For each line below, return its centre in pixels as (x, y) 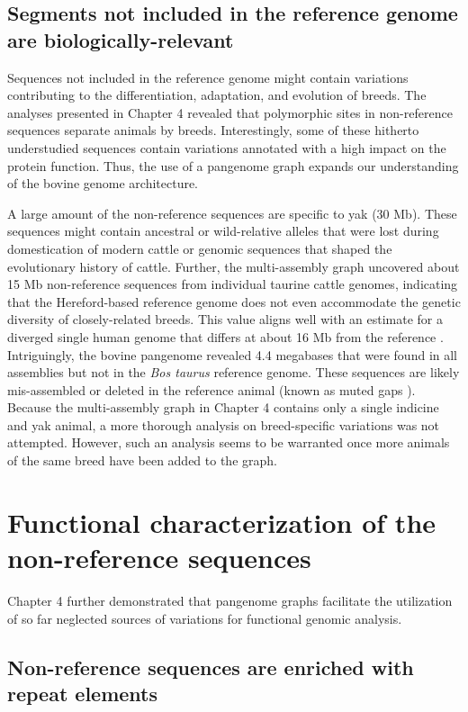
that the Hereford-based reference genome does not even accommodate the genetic (234, 301)
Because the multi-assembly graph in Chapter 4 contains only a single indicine (223, 407)
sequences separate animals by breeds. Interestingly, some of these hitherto (213, 130)
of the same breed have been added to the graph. (142, 460)
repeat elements (83, 693)
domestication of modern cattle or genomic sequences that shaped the (200, 248)
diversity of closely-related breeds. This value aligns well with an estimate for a (225, 319)
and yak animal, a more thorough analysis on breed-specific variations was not (224, 424)
